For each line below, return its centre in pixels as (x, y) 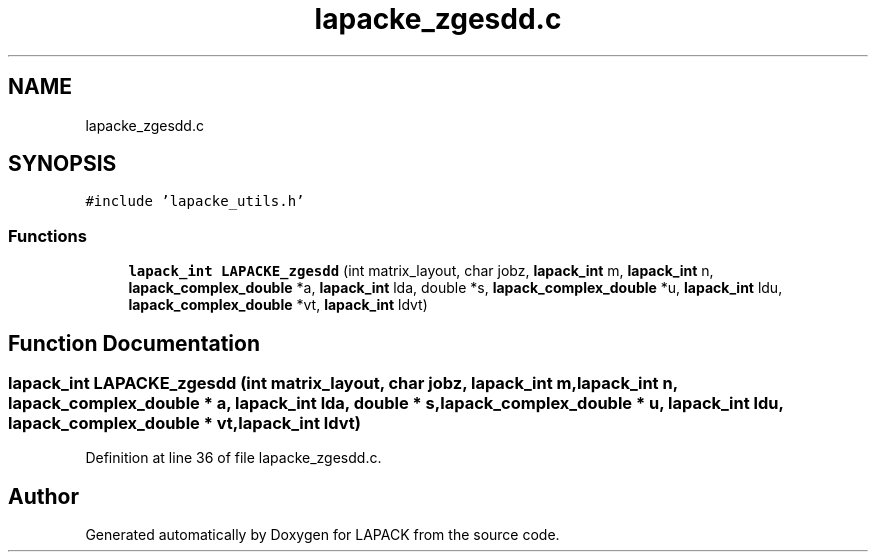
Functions (47, 235)
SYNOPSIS (62, 164)
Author (43, 496)
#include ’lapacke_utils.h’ (195, 201)
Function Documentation (134, 343)
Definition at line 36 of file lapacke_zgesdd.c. (233, 458)
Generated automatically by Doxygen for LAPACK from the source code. (322, 535)
